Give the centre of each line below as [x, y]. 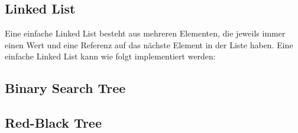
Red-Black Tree [53, 123]
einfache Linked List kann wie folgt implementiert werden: [110, 56]
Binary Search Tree [65, 88]
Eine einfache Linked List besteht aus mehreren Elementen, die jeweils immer [145, 33]
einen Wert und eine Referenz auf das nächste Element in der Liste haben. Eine [149, 44]
